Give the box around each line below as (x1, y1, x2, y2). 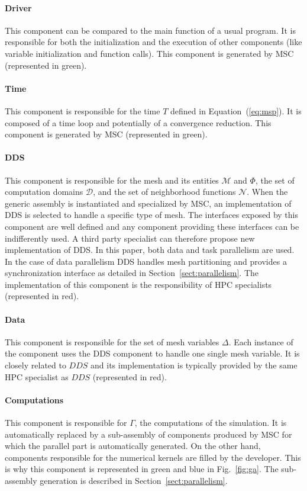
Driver (5, 1, 32, 14)
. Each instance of (228, 335, 293, 348)
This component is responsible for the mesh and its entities (5, 174, 219, 186)
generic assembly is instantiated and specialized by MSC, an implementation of (5, 197, 292, 209)
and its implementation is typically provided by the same (91, 359, 298, 371)
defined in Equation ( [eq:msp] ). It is (170, 104, 302, 117)
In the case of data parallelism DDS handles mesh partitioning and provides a (5, 255, 287, 267)
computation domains (5, 185, 83, 198)
